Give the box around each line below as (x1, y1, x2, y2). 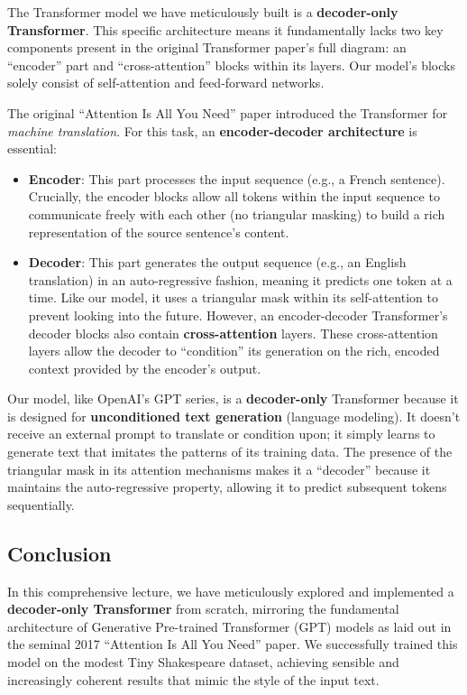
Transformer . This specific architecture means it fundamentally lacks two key (7, 20, 444, 39)
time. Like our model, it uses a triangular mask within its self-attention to (28, 288, 438, 307)
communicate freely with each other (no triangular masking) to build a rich (28, 204, 445, 223)
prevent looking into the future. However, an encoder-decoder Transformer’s (28, 305, 448, 324)
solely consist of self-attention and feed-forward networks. (7, 73, 325, 92)
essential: (7, 139, 57, 158)
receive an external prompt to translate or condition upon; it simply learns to (7, 424, 435, 443)
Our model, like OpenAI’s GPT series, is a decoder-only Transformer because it (7, 389, 459, 408)
